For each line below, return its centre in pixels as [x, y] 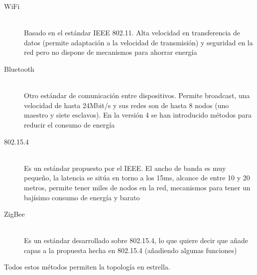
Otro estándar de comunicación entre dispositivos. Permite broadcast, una [137, 95]
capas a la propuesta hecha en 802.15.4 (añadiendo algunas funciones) [130, 250]
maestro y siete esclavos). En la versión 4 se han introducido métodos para [138, 115]
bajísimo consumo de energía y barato [82, 197]
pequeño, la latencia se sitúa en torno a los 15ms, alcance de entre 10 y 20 [137, 178]
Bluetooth [19, 69]
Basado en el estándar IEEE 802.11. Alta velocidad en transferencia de [132, 33]
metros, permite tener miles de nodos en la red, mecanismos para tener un [137, 187]
